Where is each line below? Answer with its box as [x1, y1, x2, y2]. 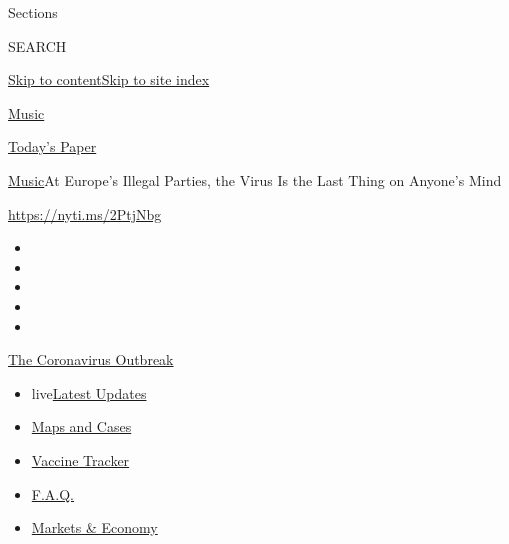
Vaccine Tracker [31, 449, 130, 470]
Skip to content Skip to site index [8, 69, 210, 90]
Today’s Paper [8, 136, 97, 157]
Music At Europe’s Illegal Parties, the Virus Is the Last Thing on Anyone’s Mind [8, 169, 502, 190]
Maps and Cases [31, 416, 132, 437]
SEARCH [8, 35, 67, 56]
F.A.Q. [31, 483, 75, 504]
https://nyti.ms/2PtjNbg [8, 203, 162, 224]
